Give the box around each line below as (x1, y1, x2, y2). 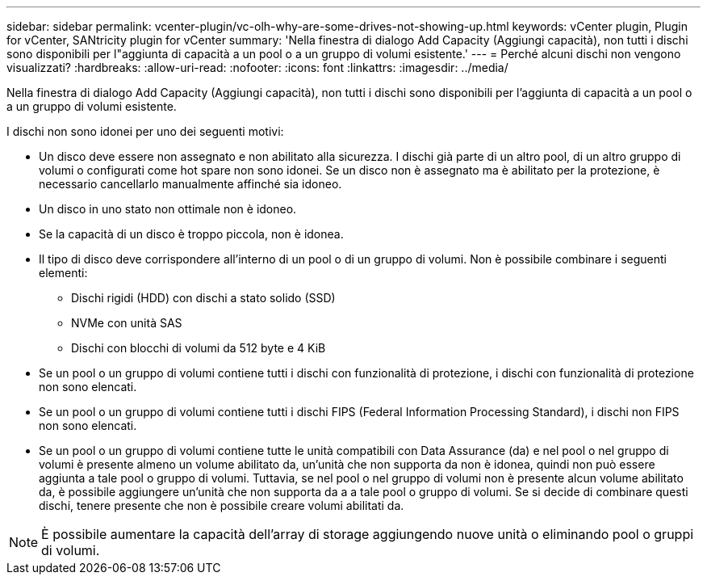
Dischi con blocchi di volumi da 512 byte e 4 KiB (71, 341, 326, 355)
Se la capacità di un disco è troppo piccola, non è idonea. (39, 227, 344, 241)
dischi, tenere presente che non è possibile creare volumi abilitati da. (39, 499, 404, 512)
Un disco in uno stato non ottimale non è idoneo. (39, 202, 297, 216)
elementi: (39, 266, 88, 280)
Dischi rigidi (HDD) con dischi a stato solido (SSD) (71, 291, 336, 305)
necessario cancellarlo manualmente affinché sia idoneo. (39, 177, 342, 191)
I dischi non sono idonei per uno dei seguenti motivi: (6, 124, 284, 138)
